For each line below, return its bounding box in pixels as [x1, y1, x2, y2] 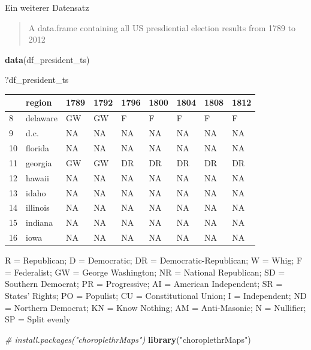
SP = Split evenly [5, 313, 71, 325]
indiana [26, 216, 53, 229]
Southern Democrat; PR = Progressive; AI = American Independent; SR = [5, 277, 283, 290]
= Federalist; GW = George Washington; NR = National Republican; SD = [5, 265, 285, 278]
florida [26, 142, 49, 154]
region [26, 96, 52, 109]
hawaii [26, 171, 49, 184]
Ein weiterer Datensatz [5, 1, 89, 13]
